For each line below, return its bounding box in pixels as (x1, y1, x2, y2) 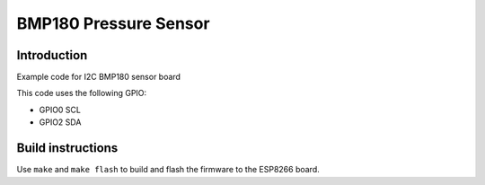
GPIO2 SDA (39, 117, 82, 128)
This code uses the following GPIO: (16, 88, 147, 99)
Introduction (16, 48, 88, 63)
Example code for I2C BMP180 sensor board (16, 72, 181, 83)
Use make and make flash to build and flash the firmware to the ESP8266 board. (16, 164, 320, 175)
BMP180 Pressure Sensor (16, 13, 210, 33)
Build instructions (16, 140, 119, 156)
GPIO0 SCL (39, 104, 81, 115)
